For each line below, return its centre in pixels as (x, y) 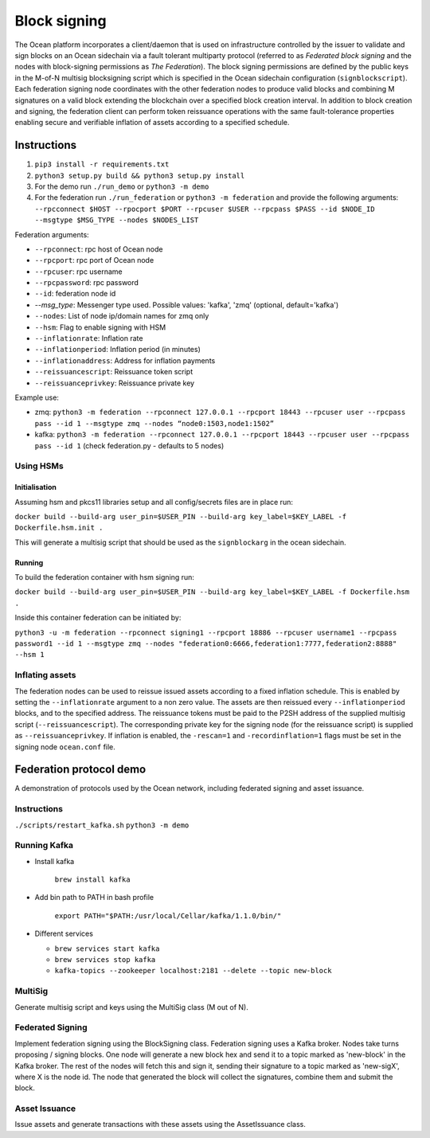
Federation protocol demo (80, 770)
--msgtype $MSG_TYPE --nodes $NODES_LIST (117, 220)
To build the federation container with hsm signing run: (105, 577)
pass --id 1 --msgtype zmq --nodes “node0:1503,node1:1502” (154, 423)
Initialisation (36, 487)
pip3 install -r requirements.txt (102, 164)
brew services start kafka (107, 948)
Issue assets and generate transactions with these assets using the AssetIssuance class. (160, 1124)
